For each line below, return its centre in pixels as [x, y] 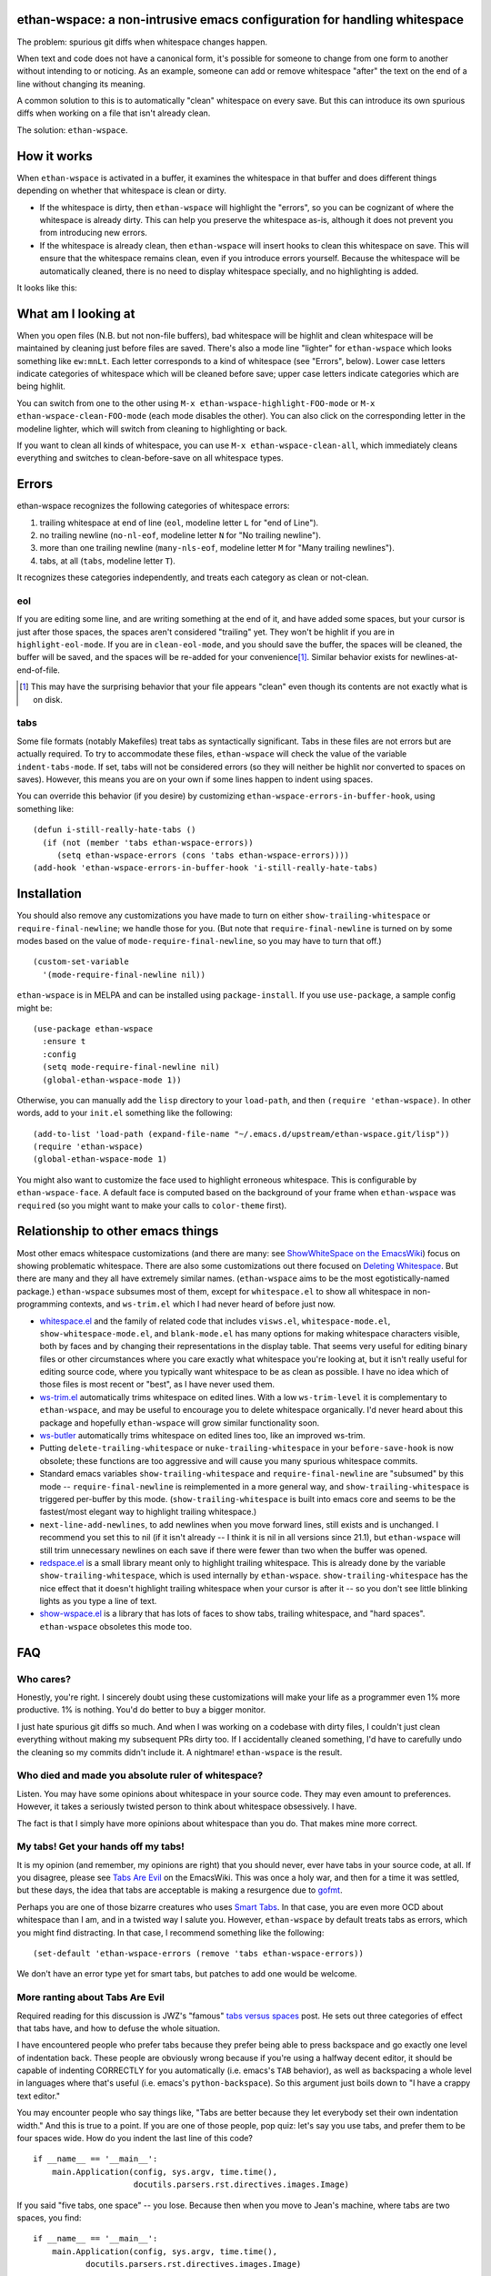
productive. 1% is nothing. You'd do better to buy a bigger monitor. [141, 1710]
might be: [35, 1008]
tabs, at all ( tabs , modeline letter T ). [108, 561]
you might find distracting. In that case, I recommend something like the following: [170, 1932]
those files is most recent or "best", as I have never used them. [157, 1385]
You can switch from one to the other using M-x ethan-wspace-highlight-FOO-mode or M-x [196, 403]
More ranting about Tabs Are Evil [91, 1997]
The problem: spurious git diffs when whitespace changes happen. [142, 42]
